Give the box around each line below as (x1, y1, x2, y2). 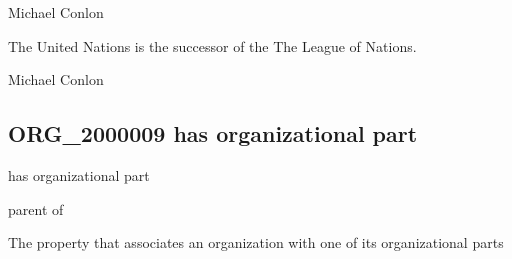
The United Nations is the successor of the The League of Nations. (8, 35, 417, 56)
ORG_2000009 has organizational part (8, 118, 418, 149)
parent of (8, 198, 64, 219)
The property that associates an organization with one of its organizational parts (8, 232, 504, 253)
